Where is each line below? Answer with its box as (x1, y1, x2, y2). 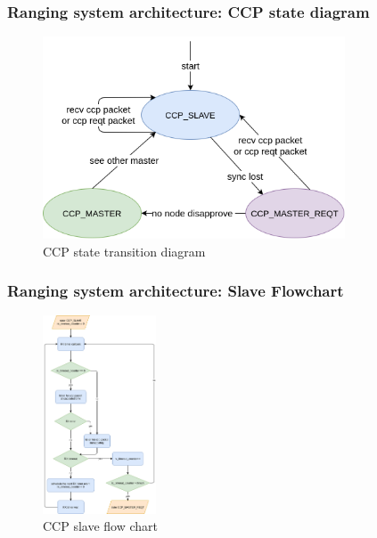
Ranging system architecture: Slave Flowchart (7, 280, 344, 302)
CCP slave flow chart (43, 517, 159, 535)
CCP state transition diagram (43, 241, 206, 260)
